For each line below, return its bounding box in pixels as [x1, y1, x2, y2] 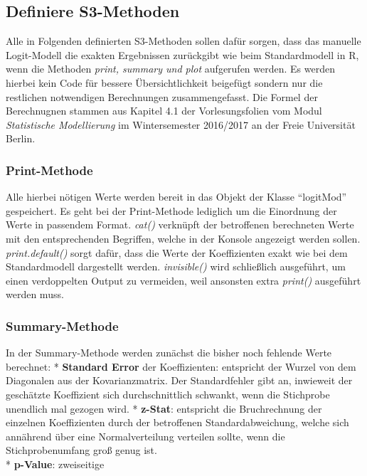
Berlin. [6, 131, 36, 146]
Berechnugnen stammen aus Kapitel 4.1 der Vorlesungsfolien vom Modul [6, 103, 322, 118]
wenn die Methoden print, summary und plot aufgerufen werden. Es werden [6, 61, 335, 76]
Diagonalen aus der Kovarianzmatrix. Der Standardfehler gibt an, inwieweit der [6, 373, 353, 388]
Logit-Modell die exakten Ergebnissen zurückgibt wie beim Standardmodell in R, [6, 47, 359, 62]
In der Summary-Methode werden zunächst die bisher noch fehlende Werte [6, 345, 332, 360]
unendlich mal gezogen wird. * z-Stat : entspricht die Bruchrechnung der [6, 401, 322, 416]
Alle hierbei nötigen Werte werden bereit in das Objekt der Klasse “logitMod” [6, 189, 347, 204]
